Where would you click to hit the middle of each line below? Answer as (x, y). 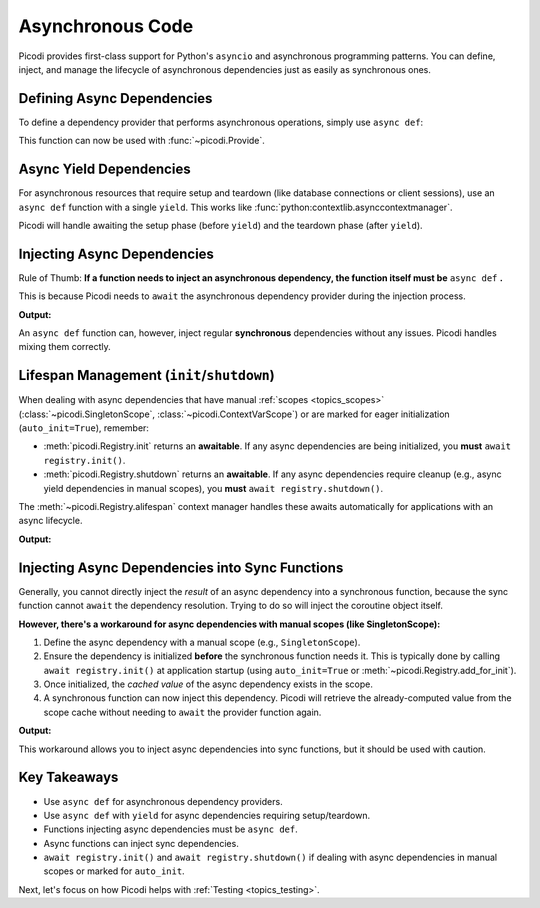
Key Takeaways (68, 777)
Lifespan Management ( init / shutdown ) (146, 375)
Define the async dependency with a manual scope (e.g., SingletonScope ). (202, 642)
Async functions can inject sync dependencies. (141, 843)
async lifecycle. (50, 521)
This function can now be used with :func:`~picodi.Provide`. (141, 141)
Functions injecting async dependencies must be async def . (171, 829)
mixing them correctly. (65, 347)
